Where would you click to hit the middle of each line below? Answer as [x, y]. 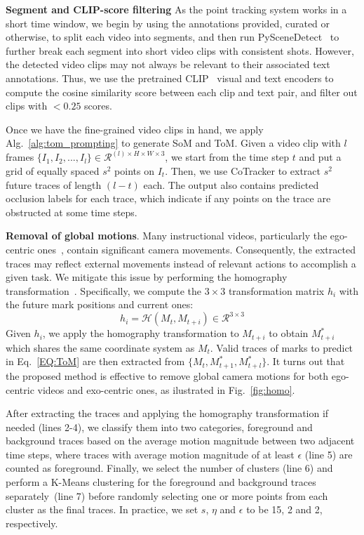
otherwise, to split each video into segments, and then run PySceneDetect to [173, 37]
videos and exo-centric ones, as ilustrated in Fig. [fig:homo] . [166, 389]
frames [20, 157]
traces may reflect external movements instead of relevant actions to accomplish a [181, 263]
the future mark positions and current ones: [100, 304]
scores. [98, 106]
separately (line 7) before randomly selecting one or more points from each [167, 495]
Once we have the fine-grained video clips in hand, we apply [135, 129]
